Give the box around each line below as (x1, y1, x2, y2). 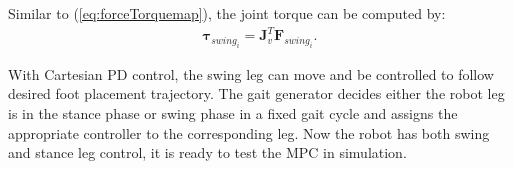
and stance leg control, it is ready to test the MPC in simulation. (8, 142, 407, 163)
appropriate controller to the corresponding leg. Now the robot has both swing (8, 122, 490, 143)
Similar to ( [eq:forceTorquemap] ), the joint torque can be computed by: (8, 3, 446, 23)
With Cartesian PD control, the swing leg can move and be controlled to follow (8, 63, 494, 84)
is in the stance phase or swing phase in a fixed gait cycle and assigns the (8, 103, 458, 124)
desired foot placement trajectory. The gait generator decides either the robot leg (8, 83, 505, 104)
